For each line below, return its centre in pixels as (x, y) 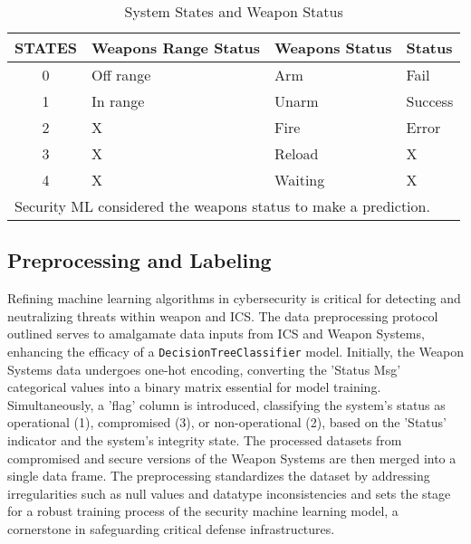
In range (118, 101)
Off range (121, 75)
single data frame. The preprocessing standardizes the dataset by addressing (219, 476)
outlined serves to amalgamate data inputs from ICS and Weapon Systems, (216, 334)
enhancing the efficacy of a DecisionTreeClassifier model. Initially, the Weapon (236, 351)
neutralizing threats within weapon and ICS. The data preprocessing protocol (223, 315)
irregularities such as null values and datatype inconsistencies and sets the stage (229, 493)
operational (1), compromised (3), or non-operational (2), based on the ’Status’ (227, 422)
